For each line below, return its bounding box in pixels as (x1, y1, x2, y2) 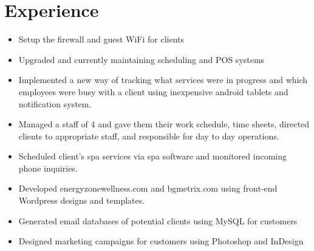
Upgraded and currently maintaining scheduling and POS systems (18, 53, 265, 65)
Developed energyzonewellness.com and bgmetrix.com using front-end (18, 182, 278, 195)
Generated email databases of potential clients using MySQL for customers (18, 214, 298, 227)
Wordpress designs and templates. (18, 194, 145, 207)
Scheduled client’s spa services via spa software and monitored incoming (18, 150, 287, 162)
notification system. (18, 97, 92, 110)
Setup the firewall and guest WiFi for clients (18, 33, 185, 45)
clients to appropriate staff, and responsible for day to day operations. (18, 129, 279, 142)
